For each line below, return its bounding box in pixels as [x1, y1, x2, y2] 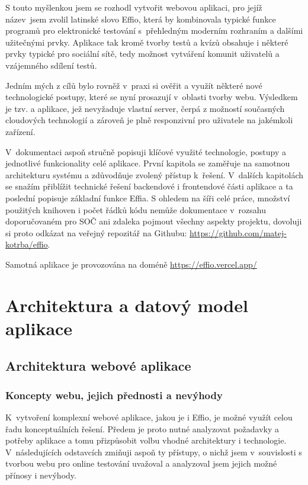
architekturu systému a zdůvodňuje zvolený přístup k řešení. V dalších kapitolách [5, 168, 304, 181]
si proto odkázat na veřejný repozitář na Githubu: [5, 226, 187, 239]
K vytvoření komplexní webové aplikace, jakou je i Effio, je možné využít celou [5, 411, 293, 423]
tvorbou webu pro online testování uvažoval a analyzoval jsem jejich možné [5, 457, 277, 470]
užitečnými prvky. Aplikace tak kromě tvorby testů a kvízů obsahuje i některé [5, 36, 288, 48]
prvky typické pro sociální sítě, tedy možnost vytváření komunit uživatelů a [5, 47, 280, 60]
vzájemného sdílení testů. [5, 59, 97, 71]
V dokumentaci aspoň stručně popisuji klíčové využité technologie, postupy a [5, 145, 287, 158]
